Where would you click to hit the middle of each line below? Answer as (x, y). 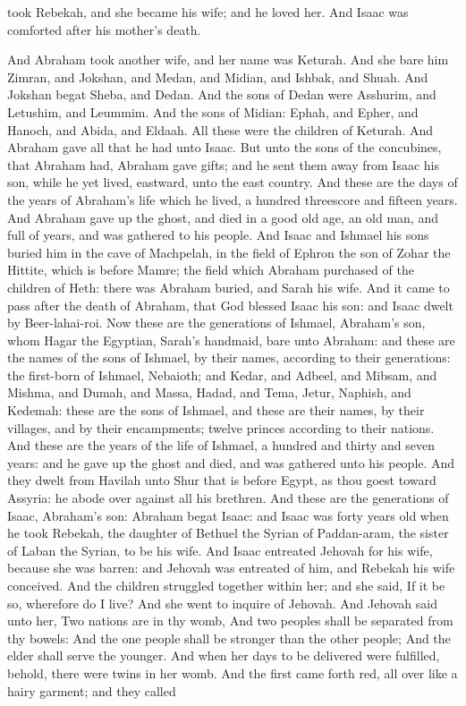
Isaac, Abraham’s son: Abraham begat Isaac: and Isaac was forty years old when (228, 515)
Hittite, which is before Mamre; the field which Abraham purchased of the (211, 270)
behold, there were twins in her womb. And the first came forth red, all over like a (233, 672)
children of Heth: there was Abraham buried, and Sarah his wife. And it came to (229, 287)
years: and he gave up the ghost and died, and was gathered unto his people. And (231, 462)
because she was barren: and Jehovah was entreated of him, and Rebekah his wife (231, 568)
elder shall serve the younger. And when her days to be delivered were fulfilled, (224, 655)
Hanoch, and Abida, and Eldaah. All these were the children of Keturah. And (220, 129)
